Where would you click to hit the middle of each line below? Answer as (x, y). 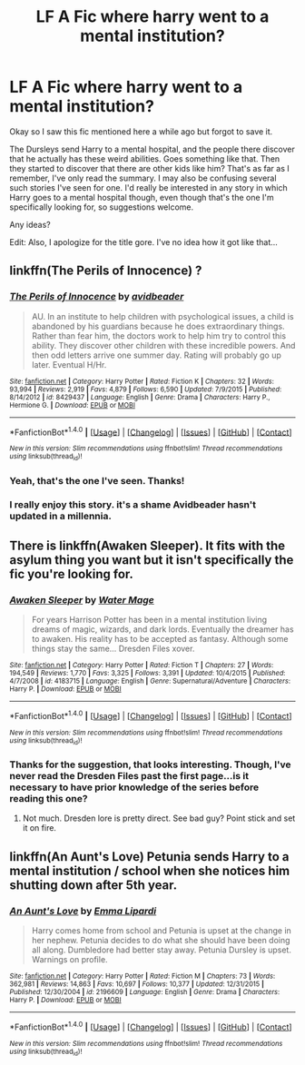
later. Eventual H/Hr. (69, 364)
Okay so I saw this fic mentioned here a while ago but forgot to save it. (141, 131)
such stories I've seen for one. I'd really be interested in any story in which (148, 187)
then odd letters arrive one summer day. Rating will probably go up (156, 355)
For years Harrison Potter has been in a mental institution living (149, 620)
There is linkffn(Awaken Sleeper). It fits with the (148, 545)
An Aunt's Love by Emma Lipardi (83, 911)
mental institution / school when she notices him (150, 870)
